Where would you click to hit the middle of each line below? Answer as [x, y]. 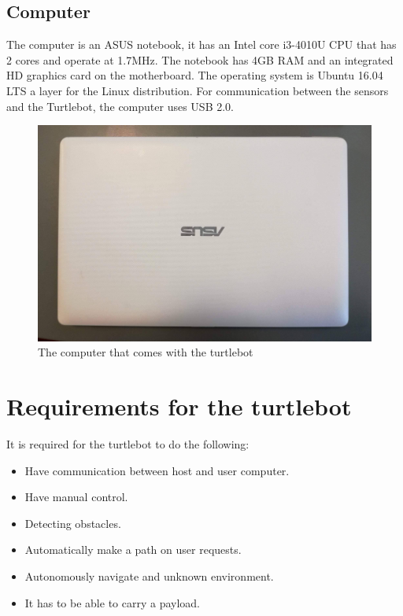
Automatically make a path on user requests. [133, 550]
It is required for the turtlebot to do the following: [128, 444]
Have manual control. [76, 497]
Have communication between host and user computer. [157, 470]
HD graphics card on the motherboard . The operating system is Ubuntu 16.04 [195, 75]
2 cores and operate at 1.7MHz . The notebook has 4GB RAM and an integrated [200, 59]
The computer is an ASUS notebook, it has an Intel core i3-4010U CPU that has [201, 44]
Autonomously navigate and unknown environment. [149, 575]
